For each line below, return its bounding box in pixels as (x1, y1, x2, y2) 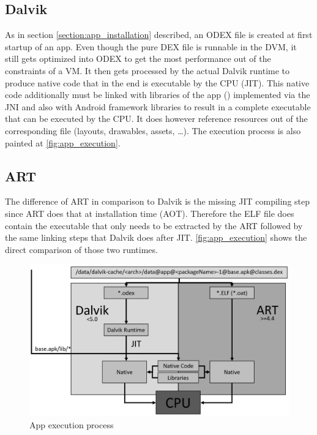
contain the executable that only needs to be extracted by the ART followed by (5, 219, 303, 232)
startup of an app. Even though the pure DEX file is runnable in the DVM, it (5, 40, 297, 53)
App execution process (29, 418, 114, 431)
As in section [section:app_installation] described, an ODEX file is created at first (5, 28, 313, 41)
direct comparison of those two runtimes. (5, 243, 158, 255)
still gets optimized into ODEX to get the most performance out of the (5, 52, 271, 65)
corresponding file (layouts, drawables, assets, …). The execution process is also (5, 124, 301, 137)
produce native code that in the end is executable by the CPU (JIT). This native (5, 76, 310, 89)
